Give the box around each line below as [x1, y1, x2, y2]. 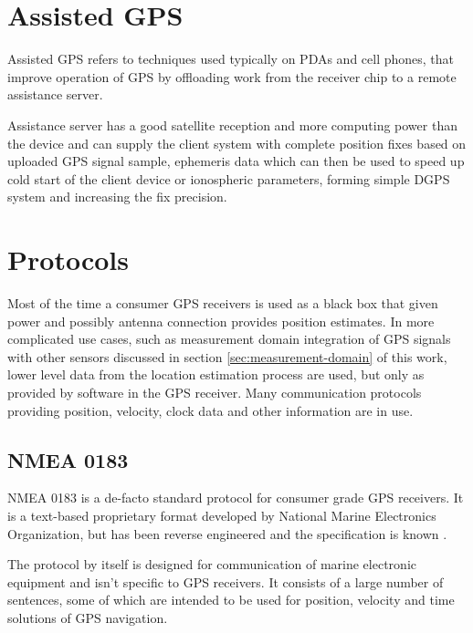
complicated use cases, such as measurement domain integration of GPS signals [7, 329, 451, 348]
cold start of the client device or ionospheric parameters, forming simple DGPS [7, 169, 450, 188]
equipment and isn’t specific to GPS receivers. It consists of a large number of [7, 572, 444, 591]
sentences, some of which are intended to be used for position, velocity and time [7, 590, 455, 609]
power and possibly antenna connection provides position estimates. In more [7, 311, 435, 330]
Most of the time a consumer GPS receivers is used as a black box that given [7, 294, 438, 312]
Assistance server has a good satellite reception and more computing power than [7, 115, 457, 134]
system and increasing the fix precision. [7, 187, 227, 206]
